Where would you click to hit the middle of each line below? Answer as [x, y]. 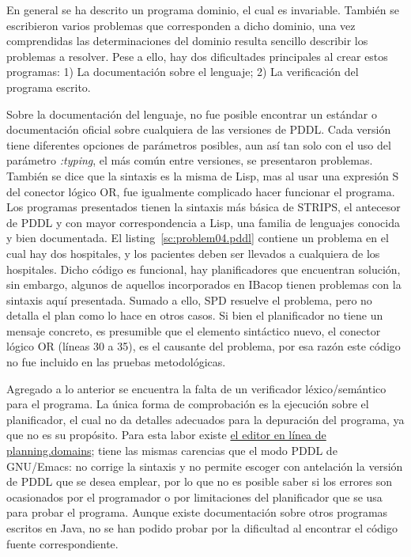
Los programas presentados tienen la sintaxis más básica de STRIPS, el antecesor [204, 207]
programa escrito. [49, 87]
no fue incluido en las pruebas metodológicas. [116, 362]
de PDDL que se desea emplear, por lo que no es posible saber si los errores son [200, 481]
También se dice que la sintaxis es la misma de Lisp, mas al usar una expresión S [203, 175]
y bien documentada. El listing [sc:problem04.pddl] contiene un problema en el [198, 238]
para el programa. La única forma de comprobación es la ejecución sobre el [188, 404]
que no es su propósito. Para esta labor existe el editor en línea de [166, 435]
